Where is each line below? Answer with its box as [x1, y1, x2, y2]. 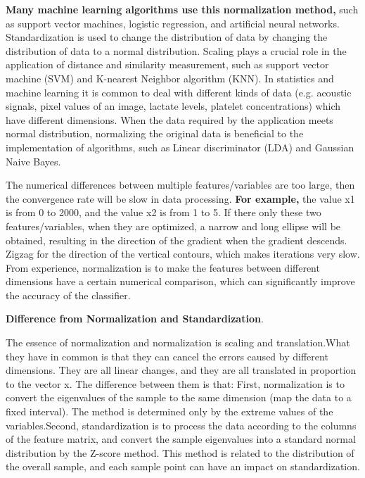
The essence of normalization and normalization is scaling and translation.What [6, 335, 350, 350]
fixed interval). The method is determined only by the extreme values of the [6, 404, 333, 419]
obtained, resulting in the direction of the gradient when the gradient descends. [6, 232, 347, 247]
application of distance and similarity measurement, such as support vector [6, 57, 329, 72]
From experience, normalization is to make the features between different [6, 260, 320, 275]
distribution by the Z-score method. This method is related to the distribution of [6, 445, 354, 460]
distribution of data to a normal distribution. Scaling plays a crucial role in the [6, 43, 347, 58]
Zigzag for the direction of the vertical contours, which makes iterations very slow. [6, 246, 360, 261]
